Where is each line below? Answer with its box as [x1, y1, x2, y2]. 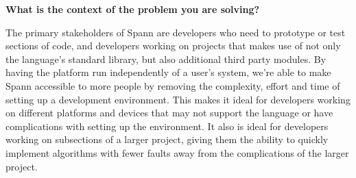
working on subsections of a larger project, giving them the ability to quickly [5, 132, 329, 147]
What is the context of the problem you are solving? [5, 2, 260, 16]
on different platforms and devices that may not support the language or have [5, 105, 333, 120]
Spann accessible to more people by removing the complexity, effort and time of [5, 78, 340, 92]
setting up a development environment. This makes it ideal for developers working [5, 92, 351, 106]
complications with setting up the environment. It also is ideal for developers [5, 118, 329, 133]
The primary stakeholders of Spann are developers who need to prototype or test [5, 25, 346, 39]
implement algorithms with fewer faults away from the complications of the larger [5, 145, 349, 160]
